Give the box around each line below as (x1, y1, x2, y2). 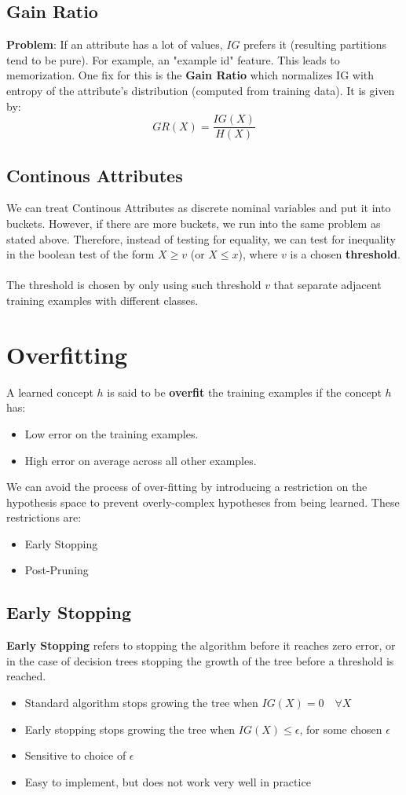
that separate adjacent (273, 277, 382, 293)
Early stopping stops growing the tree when (24, 720, 236, 737)
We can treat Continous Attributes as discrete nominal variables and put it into (6, 200, 391, 216)
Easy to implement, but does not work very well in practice (24, 773, 311, 790)
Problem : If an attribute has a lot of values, (6, 36, 223, 53)
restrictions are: (6, 509, 82, 526)
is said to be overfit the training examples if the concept (107, 383, 382, 400)
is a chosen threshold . (290, 246, 401, 262)
